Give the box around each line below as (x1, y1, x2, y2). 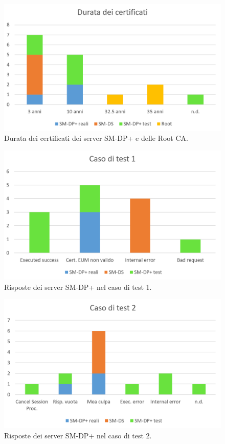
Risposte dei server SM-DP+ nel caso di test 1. (4, 281, 152, 292)
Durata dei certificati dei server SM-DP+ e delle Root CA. (4, 133, 188, 143)
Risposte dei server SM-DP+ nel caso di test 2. (4, 430, 152, 440)
